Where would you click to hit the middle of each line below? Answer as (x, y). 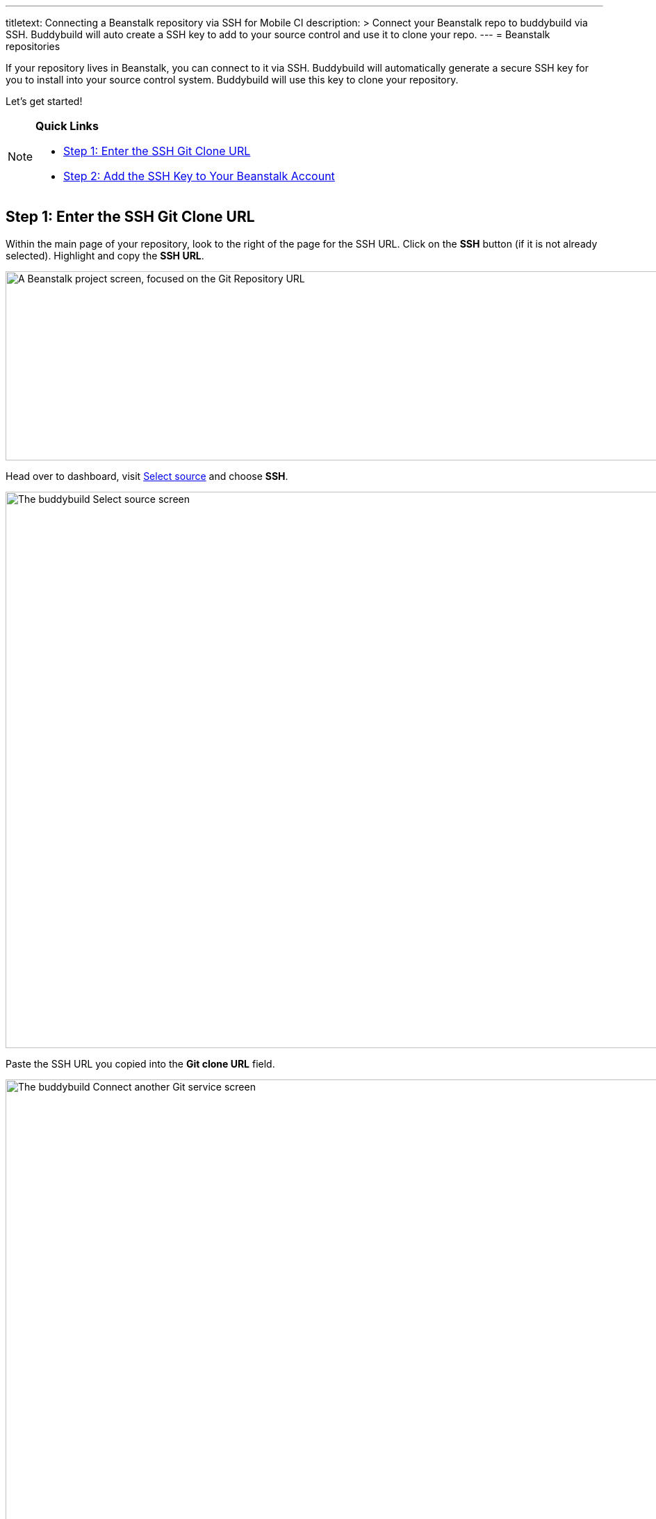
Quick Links (67, 126)
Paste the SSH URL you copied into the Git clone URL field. (140, 1063)
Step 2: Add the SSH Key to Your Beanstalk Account (199, 176)
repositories (33, 46)
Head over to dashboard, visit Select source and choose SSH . (147, 476)
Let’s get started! (44, 101)
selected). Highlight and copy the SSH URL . (105, 255)
